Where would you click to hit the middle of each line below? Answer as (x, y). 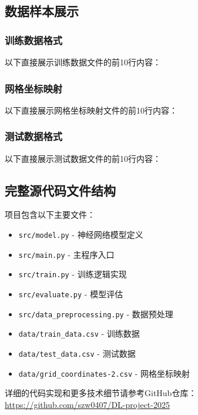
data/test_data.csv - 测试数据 (77, 353)
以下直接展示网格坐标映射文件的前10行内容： (91, 110)
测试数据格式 (34, 136)
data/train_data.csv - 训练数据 (79, 333)
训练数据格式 (34, 40)
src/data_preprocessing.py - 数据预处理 (96, 313)
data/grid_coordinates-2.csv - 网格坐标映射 (104, 373)
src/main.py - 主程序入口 (66, 254)
